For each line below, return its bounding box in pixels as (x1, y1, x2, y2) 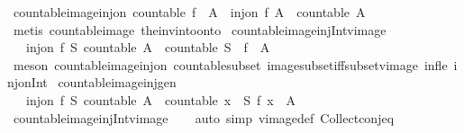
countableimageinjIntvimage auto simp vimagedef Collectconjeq (13, 108, 395, 127)
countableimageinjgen (58, 73, 177, 92)
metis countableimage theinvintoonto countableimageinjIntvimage (13, 20, 387, 39)
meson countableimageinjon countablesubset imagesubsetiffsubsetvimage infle (13, 55, 448, 74)
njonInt (7, 73, 48, 92)
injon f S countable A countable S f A (25, 38, 270, 57)
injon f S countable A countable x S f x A (25, 90, 296, 109)
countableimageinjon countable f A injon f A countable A (13, 3, 366, 21)
